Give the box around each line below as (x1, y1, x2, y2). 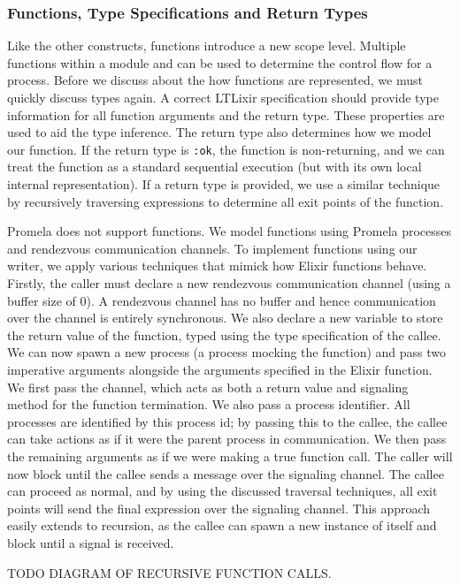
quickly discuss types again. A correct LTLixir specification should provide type (7, 88, 439, 106)
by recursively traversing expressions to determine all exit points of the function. (7, 192, 444, 210)
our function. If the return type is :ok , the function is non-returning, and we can (7, 140, 445, 158)
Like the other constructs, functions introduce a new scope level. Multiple (7, 36, 406, 55)
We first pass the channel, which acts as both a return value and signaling (7, 377, 409, 396)
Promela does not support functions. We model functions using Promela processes (7, 222, 452, 240)
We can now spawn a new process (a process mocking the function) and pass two (7, 343, 447, 361)
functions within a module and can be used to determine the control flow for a (7, 53, 433, 72)
